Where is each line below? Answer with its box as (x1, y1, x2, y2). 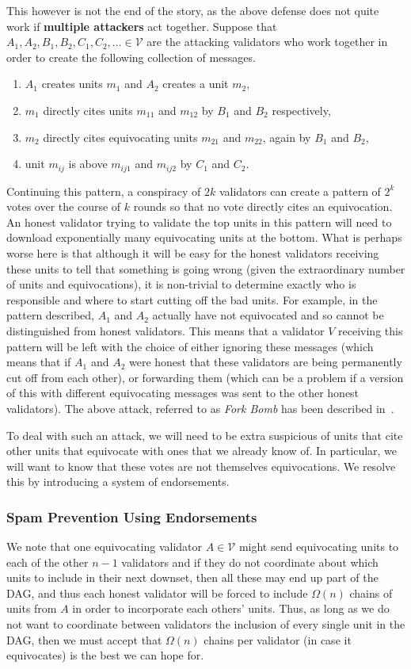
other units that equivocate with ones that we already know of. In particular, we (6, 442, 398, 459)
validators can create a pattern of (219, 182, 381, 199)
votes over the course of (6, 198, 121, 215)
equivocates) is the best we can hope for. (6, 647, 204, 663)
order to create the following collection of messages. (6, 48, 256, 65)
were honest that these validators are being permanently (128, 354, 402, 370)
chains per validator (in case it (204, 631, 352, 648)
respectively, (272, 101, 331, 118)
